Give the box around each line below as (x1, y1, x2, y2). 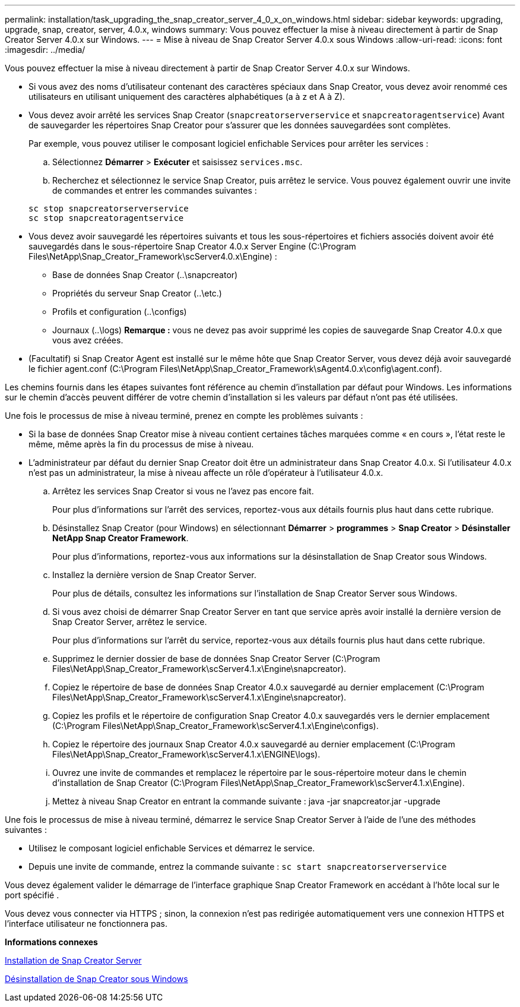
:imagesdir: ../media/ (5, 45, 85, 55)
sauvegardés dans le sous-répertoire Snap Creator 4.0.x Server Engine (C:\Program (28, 241, 356, 251)
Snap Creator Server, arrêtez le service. (52, 617, 207, 627)
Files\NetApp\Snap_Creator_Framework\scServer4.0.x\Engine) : (28, 251, 277, 261)
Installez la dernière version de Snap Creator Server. (52, 570, 256, 580)
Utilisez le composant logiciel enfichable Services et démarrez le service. (28, 843, 315, 853)
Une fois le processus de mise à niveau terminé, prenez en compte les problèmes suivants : (5, 411, 363, 421)
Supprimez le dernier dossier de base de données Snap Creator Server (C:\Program (52, 654, 381, 664)
